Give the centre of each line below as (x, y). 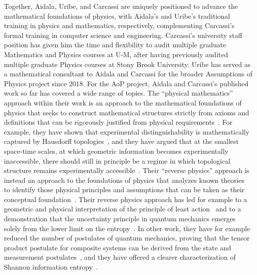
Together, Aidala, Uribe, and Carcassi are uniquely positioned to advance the (121, 6)
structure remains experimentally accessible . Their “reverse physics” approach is (127, 170)
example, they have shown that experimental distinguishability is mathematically (127, 131)
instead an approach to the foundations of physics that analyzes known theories (124, 180)
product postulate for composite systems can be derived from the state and (118, 247)
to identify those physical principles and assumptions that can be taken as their (124, 189)
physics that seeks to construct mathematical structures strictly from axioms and (127, 112)
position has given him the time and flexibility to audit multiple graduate (115, 45)
